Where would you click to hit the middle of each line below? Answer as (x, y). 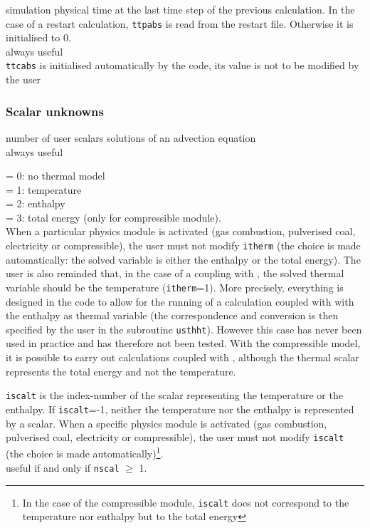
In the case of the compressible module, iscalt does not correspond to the (186, 502)
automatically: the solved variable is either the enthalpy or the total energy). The (183, 259)
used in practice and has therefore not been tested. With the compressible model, (183, 343)
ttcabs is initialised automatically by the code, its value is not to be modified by (183, 65)
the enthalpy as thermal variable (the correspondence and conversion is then (172, 315)
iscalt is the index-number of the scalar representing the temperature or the (174, 395)
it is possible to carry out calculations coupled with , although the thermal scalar (183, 357)
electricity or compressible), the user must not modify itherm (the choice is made (183, 245)
